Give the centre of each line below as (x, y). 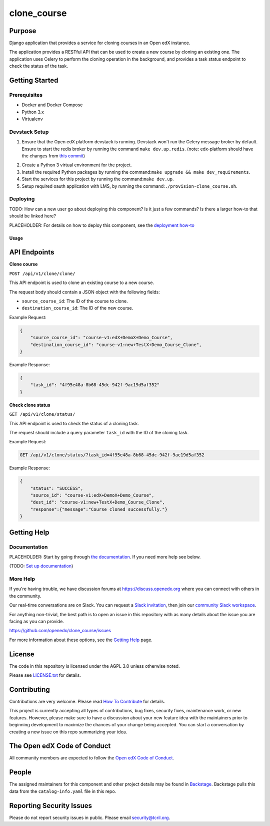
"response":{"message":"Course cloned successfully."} (99, 509)
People (20, 772)
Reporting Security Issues (51, 806)
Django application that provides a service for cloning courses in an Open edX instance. (100, 43)
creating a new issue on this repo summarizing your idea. (68, 732)
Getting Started (34, 80)
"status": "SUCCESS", (57, 488)
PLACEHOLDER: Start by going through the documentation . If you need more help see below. (105, 557)
